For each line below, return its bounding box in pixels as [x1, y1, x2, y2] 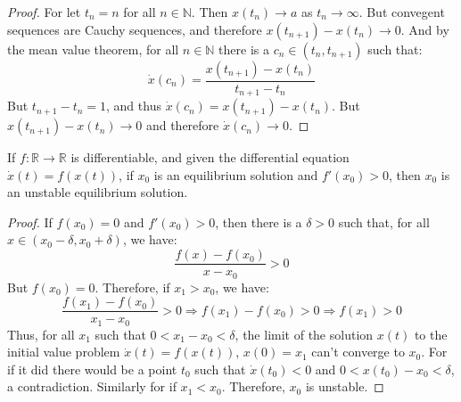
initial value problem [7, 342, 120, 361]
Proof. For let [7, 3, 81, 21]
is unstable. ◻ [305, 377, 384, 396]
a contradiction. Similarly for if [7, 377, 177, 396]
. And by [400, 20, 449, 38]
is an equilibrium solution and [153, 165, 318, 184]
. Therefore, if [95, 277, 170, 296]
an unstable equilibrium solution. [7, 183, 188, 201]
